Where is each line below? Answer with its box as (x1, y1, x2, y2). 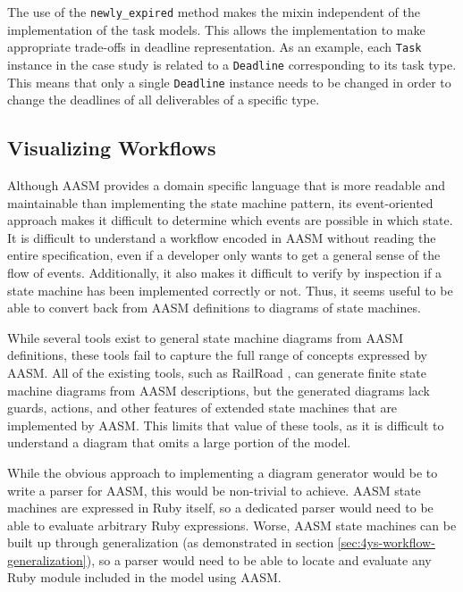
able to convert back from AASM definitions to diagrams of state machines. (7, 298, 421, 317)
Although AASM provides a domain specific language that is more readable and (7, 176, 445, 195)
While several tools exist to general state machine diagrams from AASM (7, 328, 404, 346)
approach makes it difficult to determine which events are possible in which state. (7, 211, 453, 229)
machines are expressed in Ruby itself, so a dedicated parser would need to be (7, 498, 434, 517)
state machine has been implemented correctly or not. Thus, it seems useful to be (7, 280, 453, 299)
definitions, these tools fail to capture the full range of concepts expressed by (7, 346, 427, 364)
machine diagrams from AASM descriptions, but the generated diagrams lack (7, 380, 431, 399)
